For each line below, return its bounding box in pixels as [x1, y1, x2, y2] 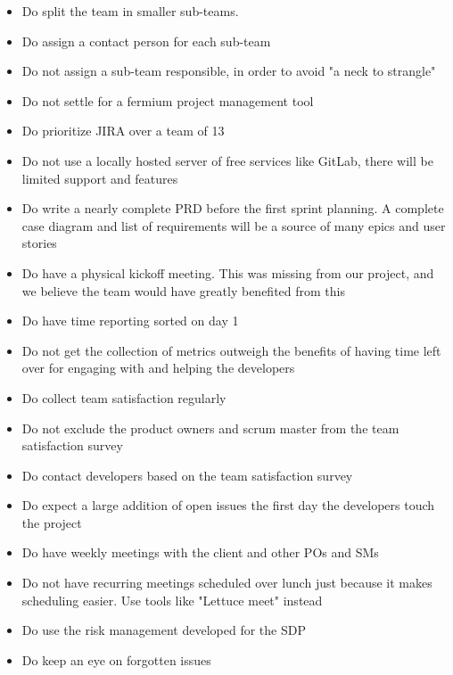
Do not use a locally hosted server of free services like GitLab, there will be [21, 151, 433, 169]
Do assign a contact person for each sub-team [21, 31, 271, 50]
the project [21, 513, 82, 531]
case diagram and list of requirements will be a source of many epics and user [21, 216, 446, 235]
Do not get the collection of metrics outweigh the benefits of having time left [21, 341, 441, 359]
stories [21, 234, 57, 252]
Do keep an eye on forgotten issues [21, 650, 211, 669]
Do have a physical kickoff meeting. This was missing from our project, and [21, 263, 434, 282]
